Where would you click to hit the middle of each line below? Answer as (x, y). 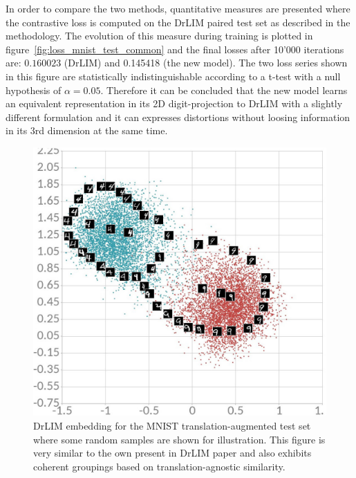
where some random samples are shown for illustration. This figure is (179, 439)
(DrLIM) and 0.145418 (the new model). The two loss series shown (206, 63)
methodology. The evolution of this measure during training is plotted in (159, 36)
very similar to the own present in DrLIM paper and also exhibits (172, 453)
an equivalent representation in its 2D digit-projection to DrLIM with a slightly (174, 103)
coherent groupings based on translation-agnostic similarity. (159, 466)
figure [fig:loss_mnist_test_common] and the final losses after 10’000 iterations (175, 49)
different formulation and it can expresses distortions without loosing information (178, 117)
